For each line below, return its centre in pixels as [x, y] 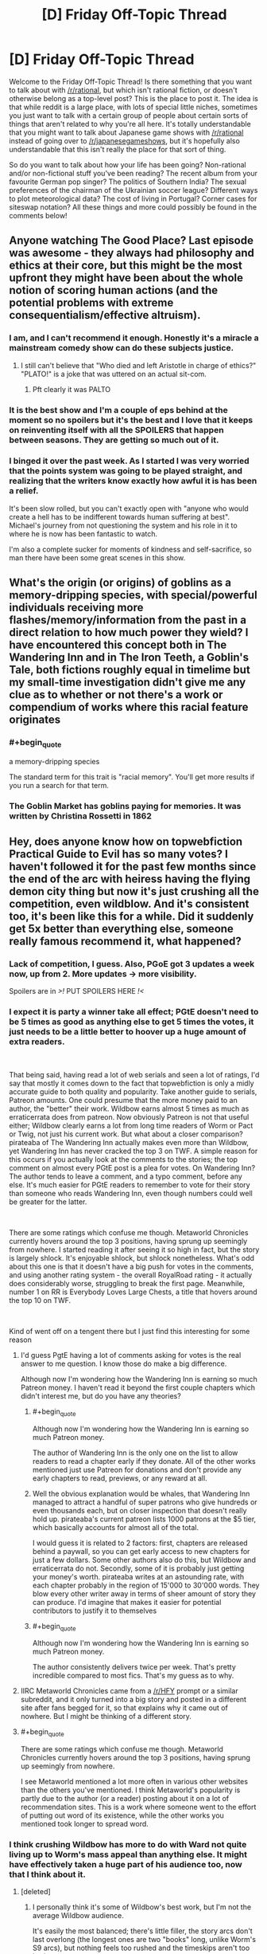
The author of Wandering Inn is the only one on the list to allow [135, 1453]
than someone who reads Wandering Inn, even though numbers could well [131, 1193]
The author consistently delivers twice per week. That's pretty [134, 1667]
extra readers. [37, 1042]
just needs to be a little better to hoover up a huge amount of [128, 1032]
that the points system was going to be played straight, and [126, 471]
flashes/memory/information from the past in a [128, 620]
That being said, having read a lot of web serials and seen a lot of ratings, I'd [134, 1074]
